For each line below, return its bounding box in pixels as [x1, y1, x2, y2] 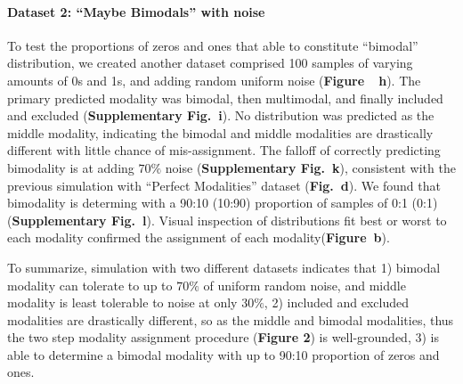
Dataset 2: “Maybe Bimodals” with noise [7, 2, 265, 20]
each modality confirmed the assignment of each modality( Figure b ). [7, 228, 390, 247]
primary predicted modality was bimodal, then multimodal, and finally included [7, 88, 443, 107]
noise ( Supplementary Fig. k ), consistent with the [165, 158, 456, 176]
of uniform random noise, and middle [203, 275, 406, 294]
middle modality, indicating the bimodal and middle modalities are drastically [7, 123, 434, 142]
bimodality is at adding [7, 158, 134, 176]
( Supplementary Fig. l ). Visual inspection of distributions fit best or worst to [7, 210, 447, 229]
